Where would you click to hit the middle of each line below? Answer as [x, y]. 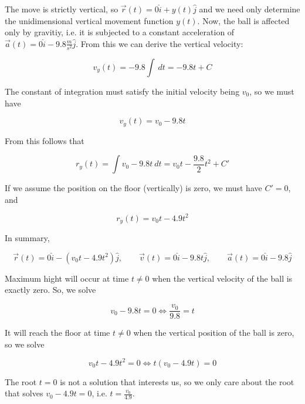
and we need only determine [250, 9]
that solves [24, 393]
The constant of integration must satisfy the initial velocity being [122, 91]
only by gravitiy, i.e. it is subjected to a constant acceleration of [120, 32]
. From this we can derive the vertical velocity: [160, 43]
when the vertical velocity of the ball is [222, 278]
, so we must [272, 91]
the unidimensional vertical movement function [89, 20]
